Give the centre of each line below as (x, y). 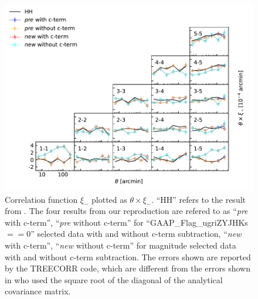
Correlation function (41, 199)
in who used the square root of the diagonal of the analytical (114, 279)
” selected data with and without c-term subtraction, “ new (136, 234)
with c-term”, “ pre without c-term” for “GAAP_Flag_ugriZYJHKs (126, 222)
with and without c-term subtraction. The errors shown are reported (128, 256)
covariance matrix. (38, 291)
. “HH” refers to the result (198, 199)
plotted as (109, 199)
